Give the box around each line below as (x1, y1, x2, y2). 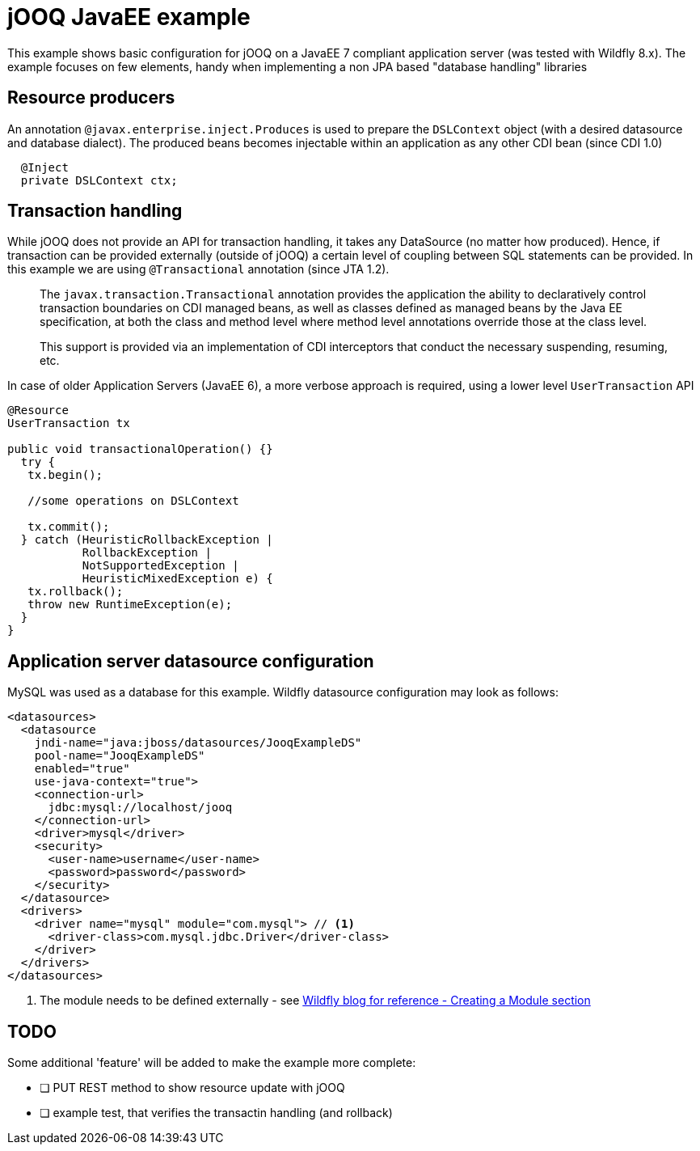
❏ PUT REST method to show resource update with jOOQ (40, 1081, 345, 1095)
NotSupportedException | (82, 559, 239, 573)
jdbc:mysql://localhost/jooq (48, 801, 233, 815)
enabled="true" (34, 762, 130, 776)
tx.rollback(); (27, 585, 124, 599)
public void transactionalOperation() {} (7, 442, 273, 456)
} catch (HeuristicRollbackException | (20, 533, 273, 547)
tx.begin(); (27, 468, 103, 482)
